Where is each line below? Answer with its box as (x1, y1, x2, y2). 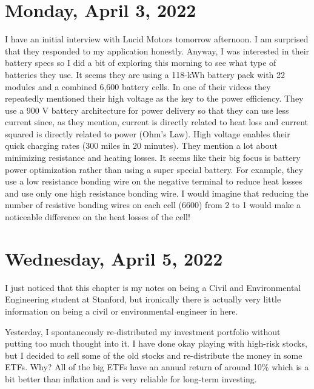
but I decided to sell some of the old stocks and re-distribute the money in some (5, 348, 302, 361)
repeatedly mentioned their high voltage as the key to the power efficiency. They (5, 92, 304, 105)
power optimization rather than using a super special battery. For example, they (5, 163, 303, 175)
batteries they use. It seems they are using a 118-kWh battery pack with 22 (5, 68, 286, 80)
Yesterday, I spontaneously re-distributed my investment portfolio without (5, 325, 281, 338)
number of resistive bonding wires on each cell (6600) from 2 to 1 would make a (5, 198, 301, 211)
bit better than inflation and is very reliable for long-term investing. (5, 372, 257, 385)
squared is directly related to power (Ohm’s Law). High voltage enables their (5, 127, 290, 140)
